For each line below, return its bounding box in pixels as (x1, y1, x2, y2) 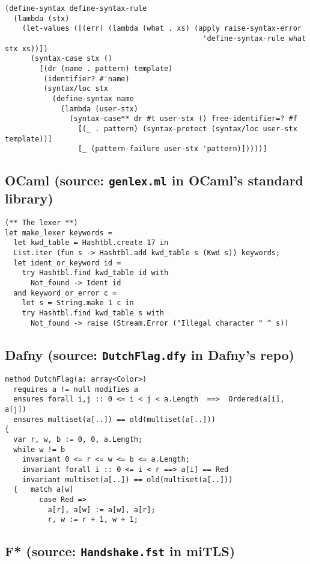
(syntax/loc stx (43, 84, 108, 93)
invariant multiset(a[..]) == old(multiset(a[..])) (22, 475, 233, 484)
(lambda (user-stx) (61, 104, 138, 113)
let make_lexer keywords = (5, 228, 112, 237)
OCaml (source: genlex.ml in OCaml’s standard (5, 171, 304, 190)
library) (5, 189, 53, 208)
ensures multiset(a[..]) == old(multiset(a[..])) (13, 415, 216, 424)
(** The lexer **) (5, 218, 78, 228)
